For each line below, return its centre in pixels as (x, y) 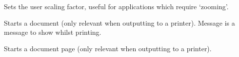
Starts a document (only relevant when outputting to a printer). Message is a (119, 22)
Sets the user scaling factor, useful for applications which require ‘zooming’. (116, 6)
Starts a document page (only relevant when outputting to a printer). (108, 48)
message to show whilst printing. (53, 32)
